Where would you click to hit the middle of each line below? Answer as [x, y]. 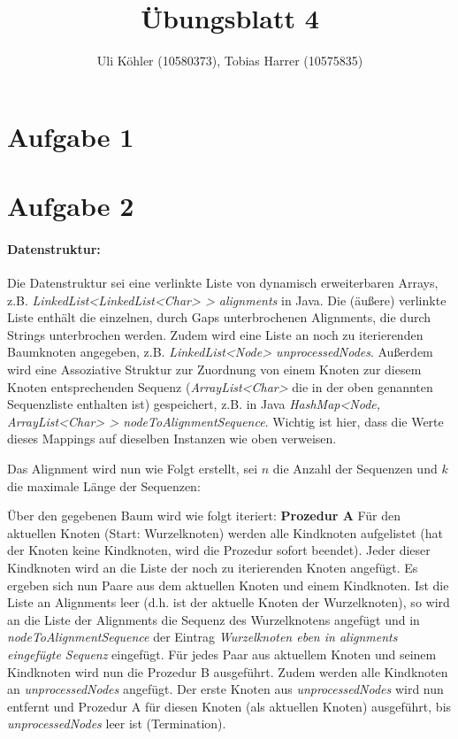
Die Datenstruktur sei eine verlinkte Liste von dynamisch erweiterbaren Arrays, [223, 283]
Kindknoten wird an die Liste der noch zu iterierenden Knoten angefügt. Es [213, 567]
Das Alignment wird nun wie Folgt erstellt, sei [133, 469]
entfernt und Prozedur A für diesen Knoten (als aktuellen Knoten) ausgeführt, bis [229, 706]
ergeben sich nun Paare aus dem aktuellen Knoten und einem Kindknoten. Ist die [228, 585]
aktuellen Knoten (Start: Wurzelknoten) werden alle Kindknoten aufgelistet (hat [225, 532]
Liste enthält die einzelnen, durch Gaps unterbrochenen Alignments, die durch [219, 317]
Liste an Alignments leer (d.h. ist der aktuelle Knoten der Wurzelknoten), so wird [229, 602]
